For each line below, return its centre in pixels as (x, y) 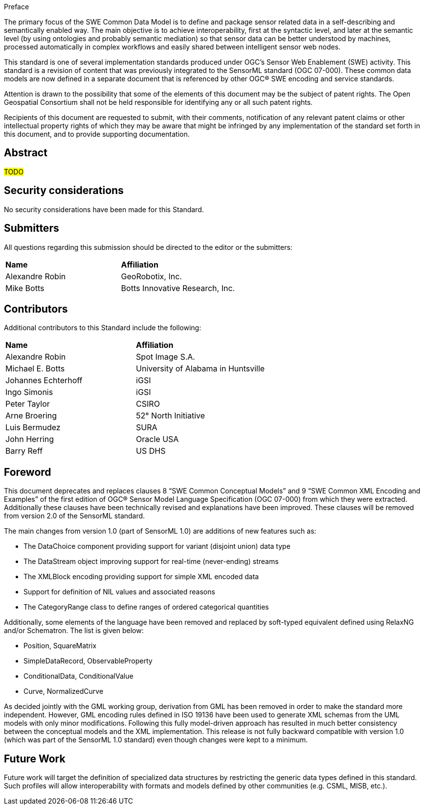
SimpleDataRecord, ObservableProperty (88, 661)
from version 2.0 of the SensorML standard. (75, 516)
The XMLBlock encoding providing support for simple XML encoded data (141, 577)
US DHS (151, 451)
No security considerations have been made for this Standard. (104, 209)
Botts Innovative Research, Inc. (178, 288)
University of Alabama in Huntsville (201, 369)
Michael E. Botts (35, 369)
